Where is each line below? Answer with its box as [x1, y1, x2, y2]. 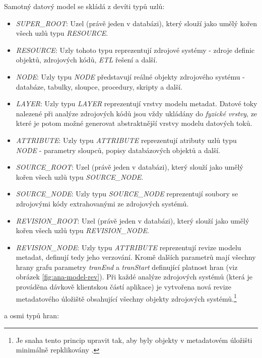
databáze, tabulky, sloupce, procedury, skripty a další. [16, 81, 182, 92]
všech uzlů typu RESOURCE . [16, 28, 108, 38]
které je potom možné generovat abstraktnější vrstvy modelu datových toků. [16, 118, 252, 128]
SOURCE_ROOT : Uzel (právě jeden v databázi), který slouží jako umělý [16, 162, 243, 172]
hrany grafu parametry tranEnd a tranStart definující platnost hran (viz [16, 261, 238, 272]
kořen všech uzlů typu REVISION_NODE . [16, 225, 149, 236]
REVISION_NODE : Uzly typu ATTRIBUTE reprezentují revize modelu [16, 242, 241, 252]
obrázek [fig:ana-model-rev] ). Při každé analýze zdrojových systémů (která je [16, 271, 252, 282]
